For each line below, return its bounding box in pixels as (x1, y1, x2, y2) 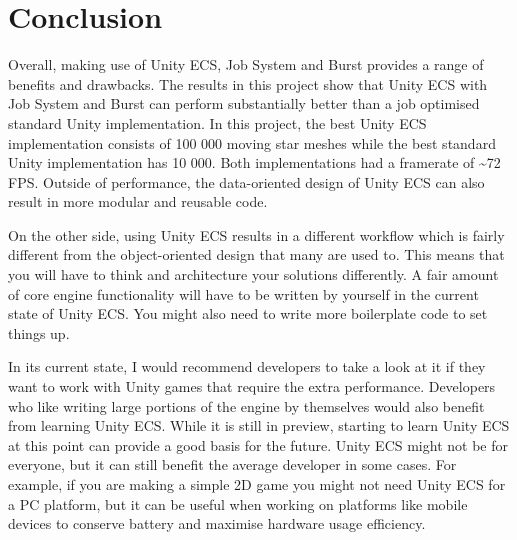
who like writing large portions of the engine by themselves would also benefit (8, 395, 485, 416)
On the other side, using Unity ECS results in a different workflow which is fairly (8, 224, 505, 245)
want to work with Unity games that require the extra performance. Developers (8, 376, 496, 397)
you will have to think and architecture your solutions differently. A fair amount (8, 264, 499, 285)
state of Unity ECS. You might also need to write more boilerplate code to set (8, 303, 488, 324)
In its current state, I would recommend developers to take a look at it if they (8, 356, 486, 377)
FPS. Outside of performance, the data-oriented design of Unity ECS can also (8, 171, 485, 192)
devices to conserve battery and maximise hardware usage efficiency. (8, 513, 426, 534)
